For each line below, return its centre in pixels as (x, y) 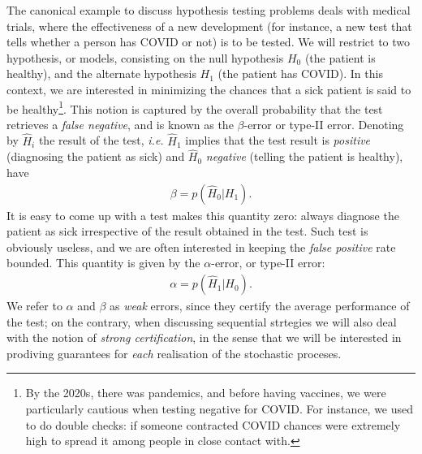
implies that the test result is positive (278, 140)
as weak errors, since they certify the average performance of (260, 306)
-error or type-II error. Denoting (324, 124)
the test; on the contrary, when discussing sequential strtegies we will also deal (202, 321)
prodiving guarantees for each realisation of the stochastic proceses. (174, 353)
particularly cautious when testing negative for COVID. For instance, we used (220, 409)
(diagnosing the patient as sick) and (96, 156)
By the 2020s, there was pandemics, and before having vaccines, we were (206, 393)
